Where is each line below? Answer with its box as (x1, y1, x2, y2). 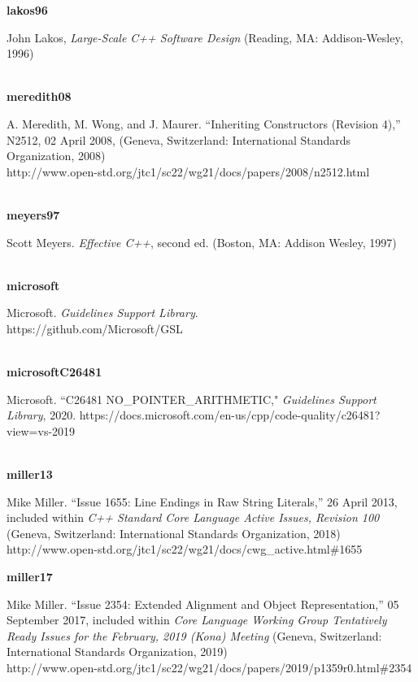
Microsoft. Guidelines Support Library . (7, 304, 198, 321)
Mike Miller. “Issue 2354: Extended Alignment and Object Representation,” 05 (7, 595, 399, 612)
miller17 (7, 568, 53, 585)
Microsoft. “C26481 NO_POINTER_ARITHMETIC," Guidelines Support (7, 390, 377, 407)
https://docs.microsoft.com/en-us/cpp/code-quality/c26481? (79, 406, 381, 424)
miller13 (7, 466, 53, 483)
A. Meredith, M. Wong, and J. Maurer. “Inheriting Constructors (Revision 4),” (7, 115, 401, 132)
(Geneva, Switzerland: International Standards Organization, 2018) (7, 524, 341, 541)
